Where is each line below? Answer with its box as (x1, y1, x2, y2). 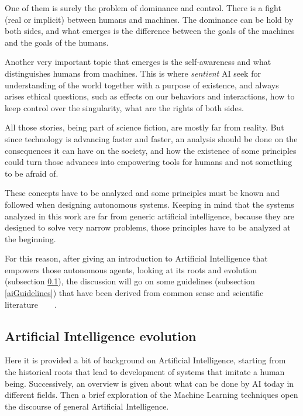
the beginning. (5, 232, 56, 245)
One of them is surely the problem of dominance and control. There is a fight (5, 2, 281, 13)
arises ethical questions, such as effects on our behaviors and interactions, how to (5, 90, 295, 102)
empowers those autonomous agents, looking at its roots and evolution (5, 263, 257, 276)
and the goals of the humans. (5, 36, 109, 48)
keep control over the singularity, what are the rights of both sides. (5, 101, 244, 114)
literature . (5, 298, 57, 310)
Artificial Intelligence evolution (5, 326, 197, 345)
